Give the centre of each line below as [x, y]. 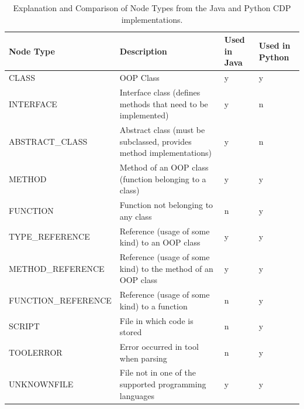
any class [136, 216]
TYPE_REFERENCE [49, 236]
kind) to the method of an [166, 268]
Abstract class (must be [162, 130]
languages [137, 395]
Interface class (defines [160, 92]
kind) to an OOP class [160, 242]
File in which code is [156, 320]
